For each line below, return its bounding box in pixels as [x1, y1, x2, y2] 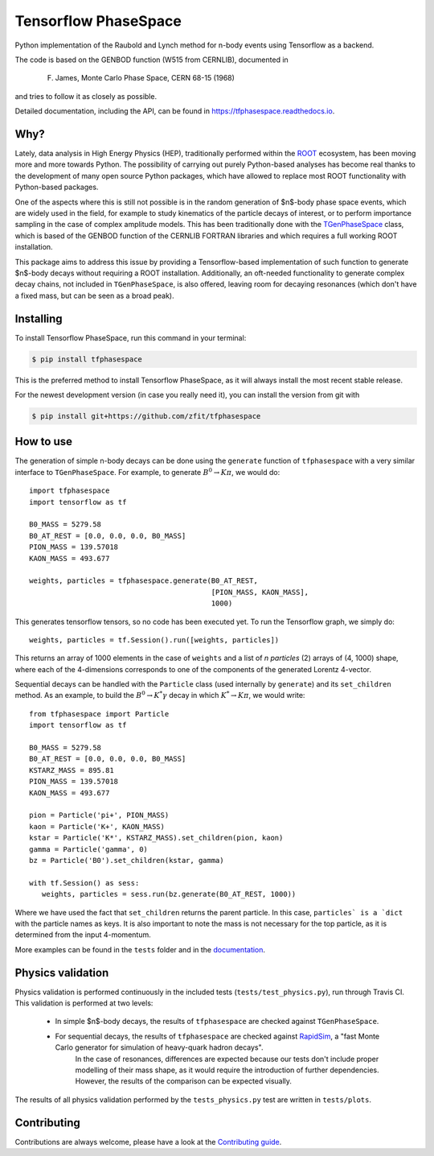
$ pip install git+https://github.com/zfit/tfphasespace [31, 411, 261, 420]
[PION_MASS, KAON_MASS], [211, 588, 309, 597]
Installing [14, 312, 63, 325]
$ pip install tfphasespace [31, 354, 142, 364]
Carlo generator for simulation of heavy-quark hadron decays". [55, 1042, 264, 1052]
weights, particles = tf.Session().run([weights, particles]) [29, 635, 280, 644]
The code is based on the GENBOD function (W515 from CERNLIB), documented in [14, 55, 289, 64]
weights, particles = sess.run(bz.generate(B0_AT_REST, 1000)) [41, 890, 297, 899]
